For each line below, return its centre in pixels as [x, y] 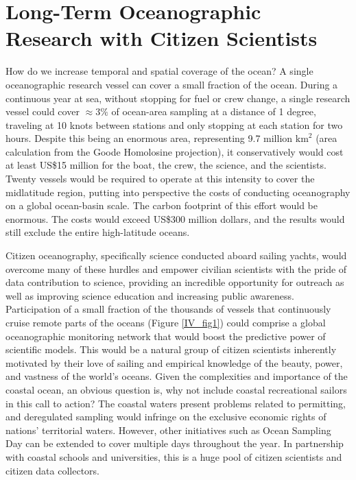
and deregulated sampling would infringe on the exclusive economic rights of [166, 417]
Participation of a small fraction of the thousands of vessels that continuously [168, 309]
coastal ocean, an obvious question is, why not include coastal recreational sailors [176, 389]
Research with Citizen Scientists [162, 38]
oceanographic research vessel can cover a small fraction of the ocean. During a [172, 84]
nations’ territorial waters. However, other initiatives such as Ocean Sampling [168, 430]
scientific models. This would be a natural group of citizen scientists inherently [171, 349]
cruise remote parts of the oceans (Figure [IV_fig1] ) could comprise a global [166, 322]
